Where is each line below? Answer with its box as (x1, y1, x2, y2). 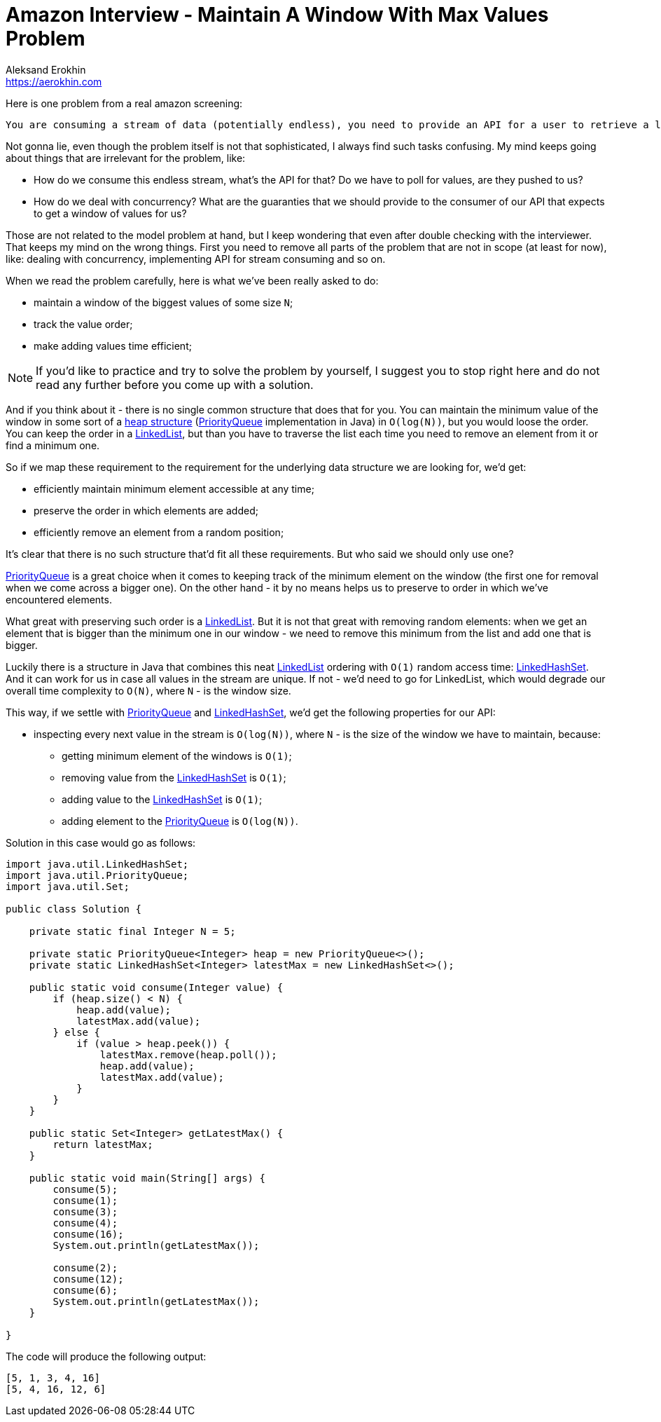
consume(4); (53, 1217, 118, 1229)
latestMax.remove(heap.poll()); (99, 1048, 277, 1060)
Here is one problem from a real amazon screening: (6, 97, 243, 109)
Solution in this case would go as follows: (6, 836, 196, 849)
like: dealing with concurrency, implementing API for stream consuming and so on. (6, 252, 386, 265)
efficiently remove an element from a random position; (34, 526, 284, 538)
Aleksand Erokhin (6, 63, 86, 76)
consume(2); (53, 1262, 118, 1273)
